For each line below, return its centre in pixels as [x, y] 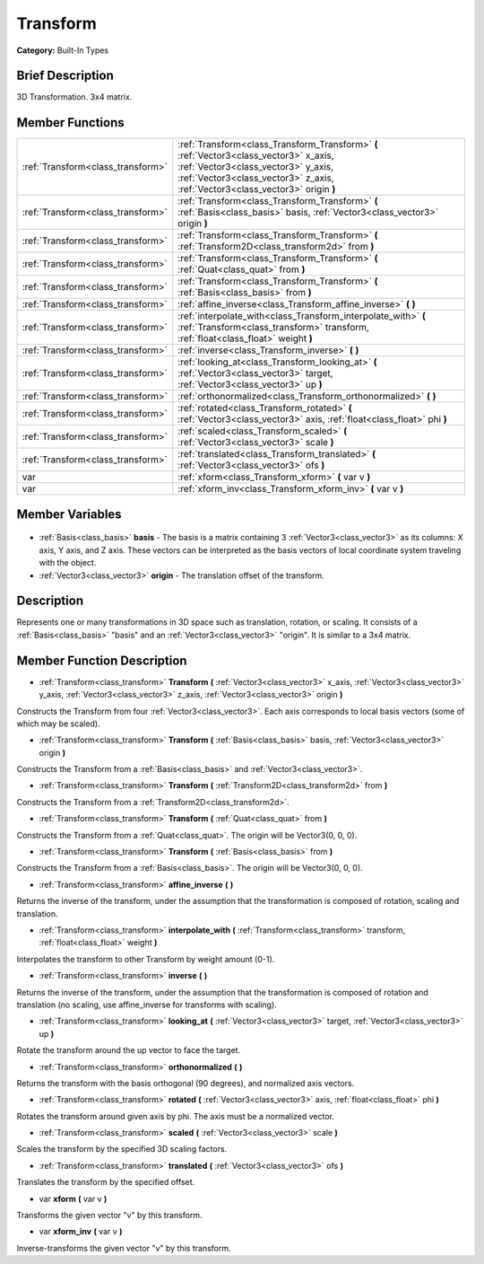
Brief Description [65, 76]
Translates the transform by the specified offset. [106, 1182]
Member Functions [70, 123]
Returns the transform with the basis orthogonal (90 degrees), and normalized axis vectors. [186, 1083]
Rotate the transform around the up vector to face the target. [129, 1050]
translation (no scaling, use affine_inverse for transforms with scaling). [147, 1005]
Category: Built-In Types [63, 50]
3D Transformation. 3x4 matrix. [74, 97]
